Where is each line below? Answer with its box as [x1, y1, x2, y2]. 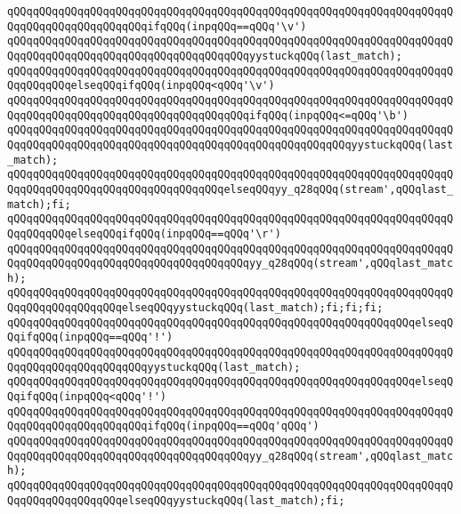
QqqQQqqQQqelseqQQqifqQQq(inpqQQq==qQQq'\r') [7, 227, 281, 240]
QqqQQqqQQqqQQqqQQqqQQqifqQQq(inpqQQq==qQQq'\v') [7, 20, 307, 33]
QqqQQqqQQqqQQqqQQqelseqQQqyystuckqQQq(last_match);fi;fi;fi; [7, 301, 384, 315]
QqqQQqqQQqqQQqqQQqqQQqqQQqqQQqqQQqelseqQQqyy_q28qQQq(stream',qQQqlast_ [7, 182, 454, 196]
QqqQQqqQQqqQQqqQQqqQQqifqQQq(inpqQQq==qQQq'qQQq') [7, 420, 319, 433]
